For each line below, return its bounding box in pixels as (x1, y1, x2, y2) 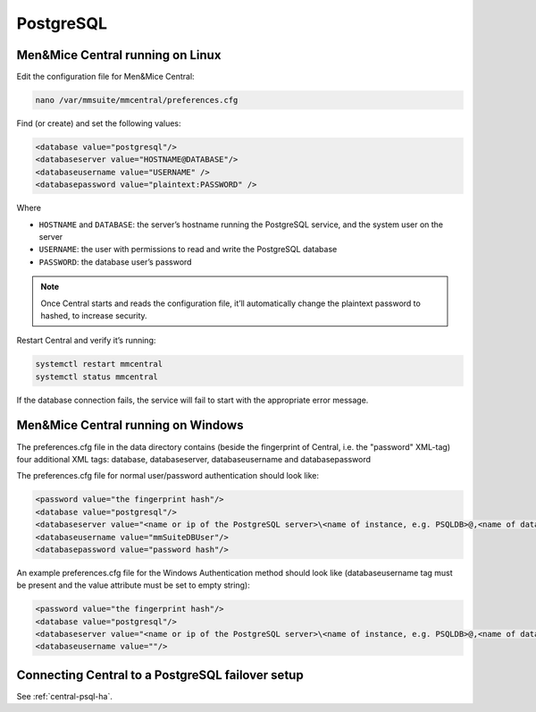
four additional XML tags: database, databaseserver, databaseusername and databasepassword (16, 453, 371, 464)
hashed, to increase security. (40, 309, 147, 321)
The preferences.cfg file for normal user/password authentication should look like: (16, 470, 320, 481)
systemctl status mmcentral (35, 371, 158, 382)
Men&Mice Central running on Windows (16, 418, 244, 433)
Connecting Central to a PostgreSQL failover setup (16, 667, 304, 682)
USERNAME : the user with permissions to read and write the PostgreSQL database (38, 244, 338, 255)
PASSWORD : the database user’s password (38, 256, 192, 267)
